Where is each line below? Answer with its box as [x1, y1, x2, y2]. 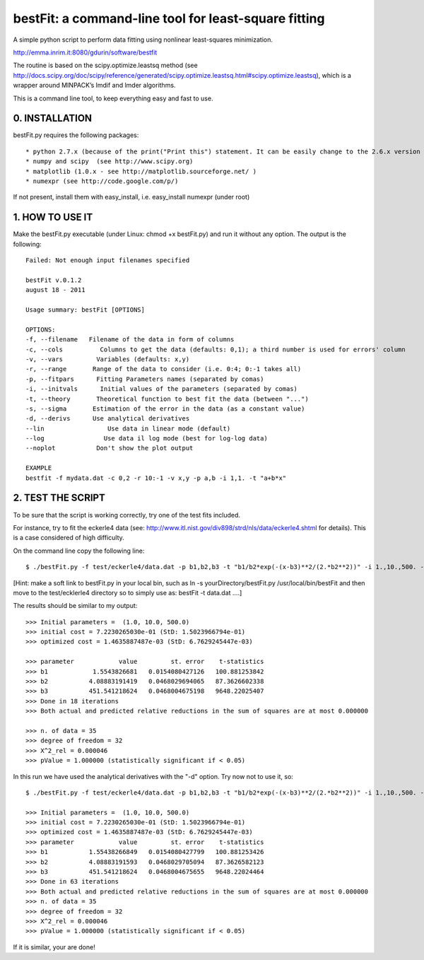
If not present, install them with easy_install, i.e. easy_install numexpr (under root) [13, 193, 250, 201]
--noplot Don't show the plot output [25, 444, 194, 452]
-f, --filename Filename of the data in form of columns [25, 336, 235, 344]
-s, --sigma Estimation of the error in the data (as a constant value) [25, 404, 305, 413]
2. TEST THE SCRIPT [13, 492, 105, 504]
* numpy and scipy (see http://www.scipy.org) [25, 158, 194, 165]
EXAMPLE [25, 464, 52, 472]
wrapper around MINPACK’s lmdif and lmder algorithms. [13, 81, 176, 90]
